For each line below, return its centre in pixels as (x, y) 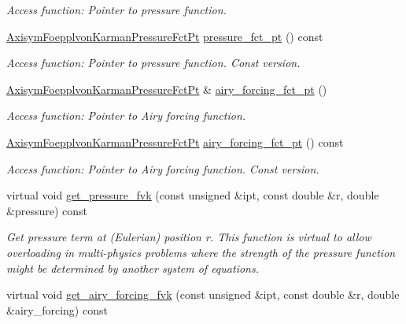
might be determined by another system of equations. (133, 268)
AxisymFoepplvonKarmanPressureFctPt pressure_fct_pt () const (165, 36)
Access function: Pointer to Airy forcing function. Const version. (163, 168)
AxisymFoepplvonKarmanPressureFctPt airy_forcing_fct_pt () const (175, 142)
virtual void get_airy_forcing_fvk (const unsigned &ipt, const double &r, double (203, 294)
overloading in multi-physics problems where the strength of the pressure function (201, 252)
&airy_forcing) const (57, 309)
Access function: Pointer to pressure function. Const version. (153, 63)
